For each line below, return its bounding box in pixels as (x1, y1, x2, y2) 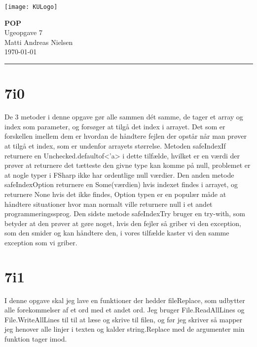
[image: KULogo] (4, 3, 58, 10)
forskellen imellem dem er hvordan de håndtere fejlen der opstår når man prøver (4, 131, 247, 141)
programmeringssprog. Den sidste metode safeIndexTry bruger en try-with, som (4, 208, 245, 219)
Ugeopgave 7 (4, 27, 42, 38)
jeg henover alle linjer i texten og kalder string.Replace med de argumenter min (4, 324, 245, 334)
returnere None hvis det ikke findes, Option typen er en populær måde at (4, 189, 226, 199)
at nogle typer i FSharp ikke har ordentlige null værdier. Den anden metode (4, 169, 234, 180)
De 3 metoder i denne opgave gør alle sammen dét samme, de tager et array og (4, 112, 243, 122)
